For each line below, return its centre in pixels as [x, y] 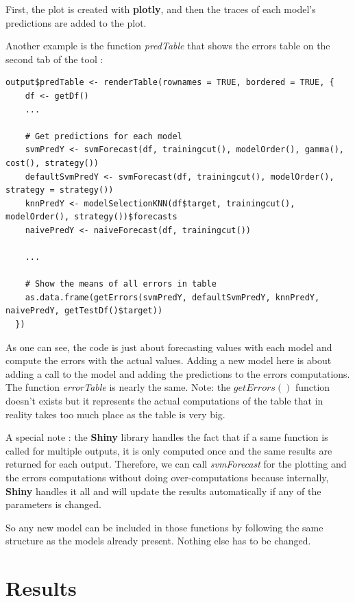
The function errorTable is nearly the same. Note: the [118, 387]
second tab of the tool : [54, 59]
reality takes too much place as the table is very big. [115, 414]
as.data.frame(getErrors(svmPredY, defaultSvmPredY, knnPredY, [172, 297]
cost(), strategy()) [52, 163]
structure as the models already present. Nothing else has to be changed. [158, 541]
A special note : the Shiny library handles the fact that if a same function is [167, 437]
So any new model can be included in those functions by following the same [164, 527]
